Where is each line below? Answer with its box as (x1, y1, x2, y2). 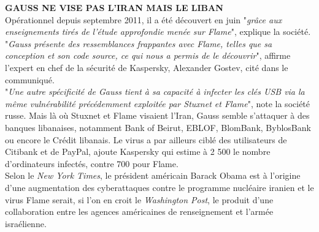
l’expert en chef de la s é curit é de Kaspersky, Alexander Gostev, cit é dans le (5, 61, 288, 73)
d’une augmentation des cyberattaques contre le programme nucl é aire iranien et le (5, 181, 314, 193)
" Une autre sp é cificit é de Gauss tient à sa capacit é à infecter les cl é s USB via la (5, 85, 305, 98)
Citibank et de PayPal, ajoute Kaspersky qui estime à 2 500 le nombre (5, 145, 271, 158)
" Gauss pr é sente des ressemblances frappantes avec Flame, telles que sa (5, 37, 272, 50)
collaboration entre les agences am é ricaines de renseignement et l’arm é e (5, 205, 274, 218)
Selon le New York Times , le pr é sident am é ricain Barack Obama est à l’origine (5, 169, 301, 182)
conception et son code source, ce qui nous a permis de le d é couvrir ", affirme (5, 49, 291, 62)
